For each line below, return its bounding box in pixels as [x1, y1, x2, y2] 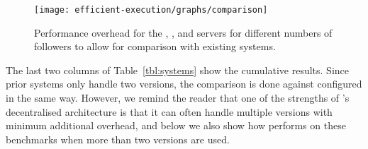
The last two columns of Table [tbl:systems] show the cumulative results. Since [6, 62, 350, 77]
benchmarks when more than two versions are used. [6, 131, 230, 146]
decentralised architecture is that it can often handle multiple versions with [6, 104, 333, 119]
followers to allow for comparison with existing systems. [34, 39, 276, 54]
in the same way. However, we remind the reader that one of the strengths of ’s [6, 90, 350, 105]
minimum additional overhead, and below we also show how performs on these [6, 118, 346, 133]
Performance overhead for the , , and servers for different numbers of [34, 25, 333, 40]
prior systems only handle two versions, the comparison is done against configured [6, 76, 362, 91]
